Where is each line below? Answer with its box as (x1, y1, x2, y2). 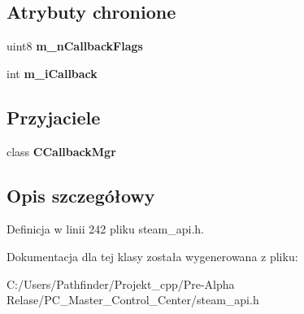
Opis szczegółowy (7, 182, 155, 207)
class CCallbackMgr (7, 142, 116, 159)
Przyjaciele (7, 104, 101, 129)
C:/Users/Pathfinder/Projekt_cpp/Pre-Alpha (7, 275, 235, 292)
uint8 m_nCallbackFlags (7, 37, 143, 55)
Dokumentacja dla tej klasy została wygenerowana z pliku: (7, 247, 298, 264)
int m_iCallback (7, 64, 98, 81)
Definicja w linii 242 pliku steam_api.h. (7, 220, 204, 238)
